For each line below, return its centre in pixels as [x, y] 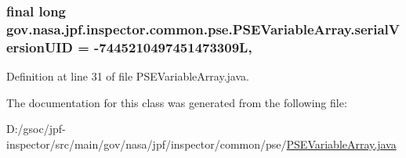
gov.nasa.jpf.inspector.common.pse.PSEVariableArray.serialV [203, 29]
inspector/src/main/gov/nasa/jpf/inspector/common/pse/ [147, 144]
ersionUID [40, 47]
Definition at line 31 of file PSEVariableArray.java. [128, 76]
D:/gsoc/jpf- [36, 129]
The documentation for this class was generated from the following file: [177, 102]
